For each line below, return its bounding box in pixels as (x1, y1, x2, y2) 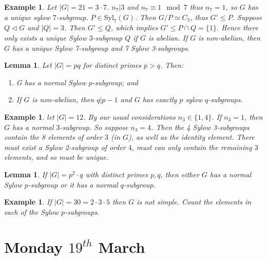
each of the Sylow (4, 206, 59, 217)
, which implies (110, 22, 158, 33)
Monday (4, 236, 63, 257)
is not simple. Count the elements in (137, 196, 252, 207)
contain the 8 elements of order (4, 132, 103, 142)
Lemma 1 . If (4, 169, 47, 179)
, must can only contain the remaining (131, 141, 252, 152)
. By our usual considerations (83, 111, 176, 122)
